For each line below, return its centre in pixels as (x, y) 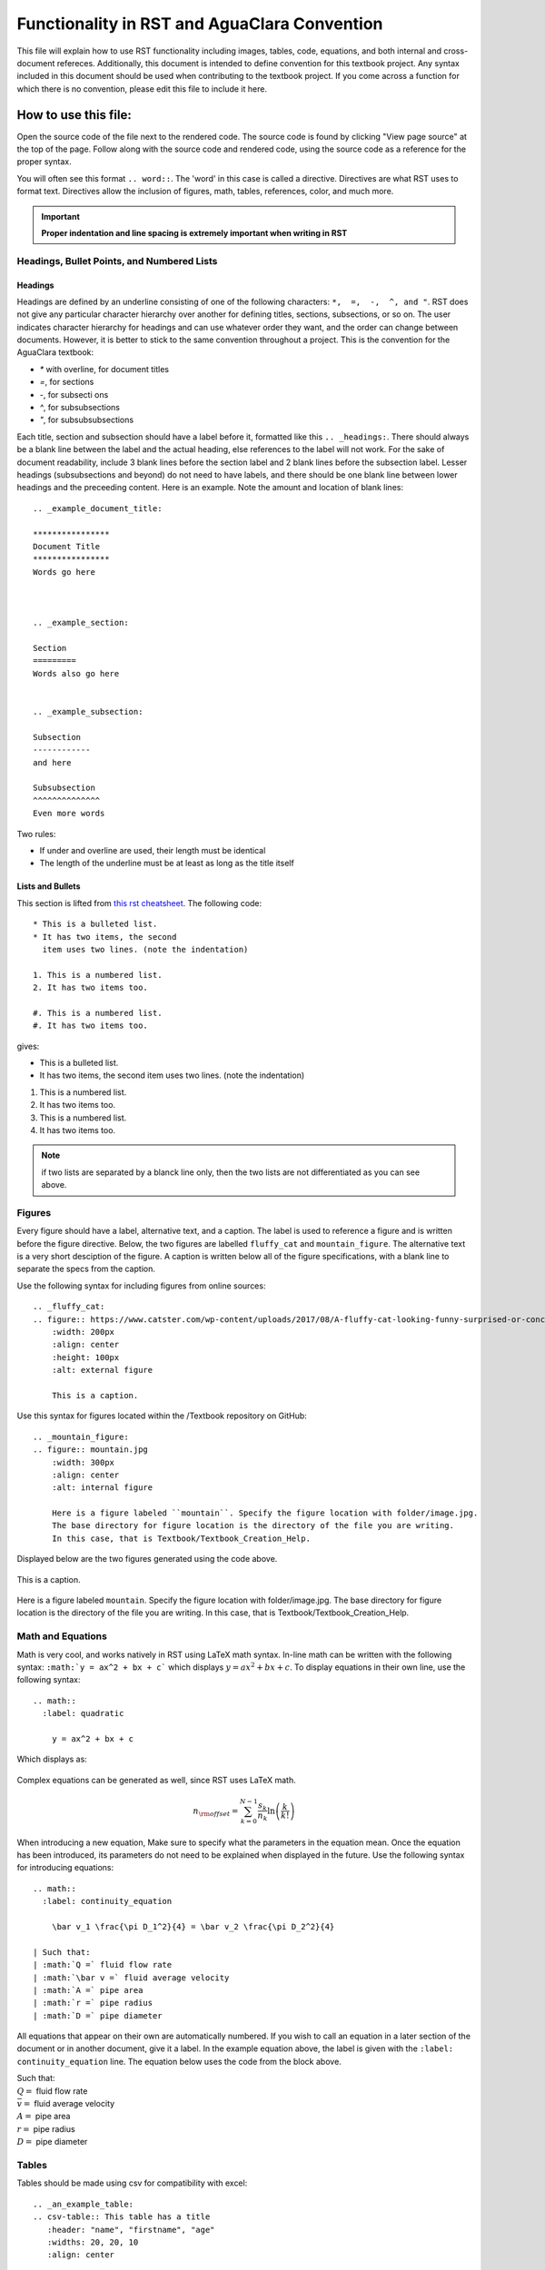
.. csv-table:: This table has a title (122, 2217)
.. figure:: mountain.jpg (91, 1450)
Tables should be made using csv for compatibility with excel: (132, 2183)
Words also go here (76, 673)
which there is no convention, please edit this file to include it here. (142, 89)
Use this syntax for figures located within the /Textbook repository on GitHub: (162, 1416)
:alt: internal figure (102, 1488)
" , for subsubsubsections (87, 420)
